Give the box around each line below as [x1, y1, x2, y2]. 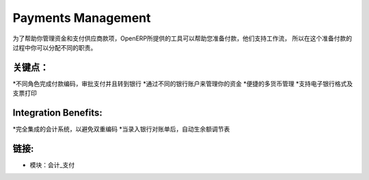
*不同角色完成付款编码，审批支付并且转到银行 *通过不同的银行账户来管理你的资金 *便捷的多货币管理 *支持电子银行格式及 [12, 79, 353, 88]
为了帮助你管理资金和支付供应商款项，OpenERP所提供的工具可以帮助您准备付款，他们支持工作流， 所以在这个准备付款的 [12, 34, 353, 42]
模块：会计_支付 [29, 161, 75, 169]
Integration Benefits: [12, 107, 102, 119]
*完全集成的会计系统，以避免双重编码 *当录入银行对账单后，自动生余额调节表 [12, 125, 230, 133]
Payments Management [12, 10, 151, 25]
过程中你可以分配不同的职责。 [12, 43, 97, 51]
